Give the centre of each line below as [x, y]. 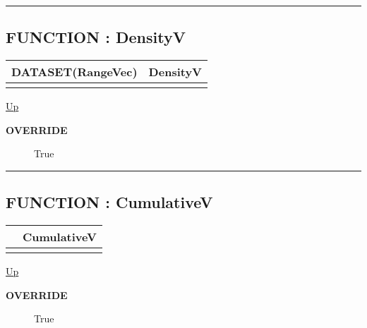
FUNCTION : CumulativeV [109, 202]
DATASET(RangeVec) [74, 72]
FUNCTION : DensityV [96, 37]
